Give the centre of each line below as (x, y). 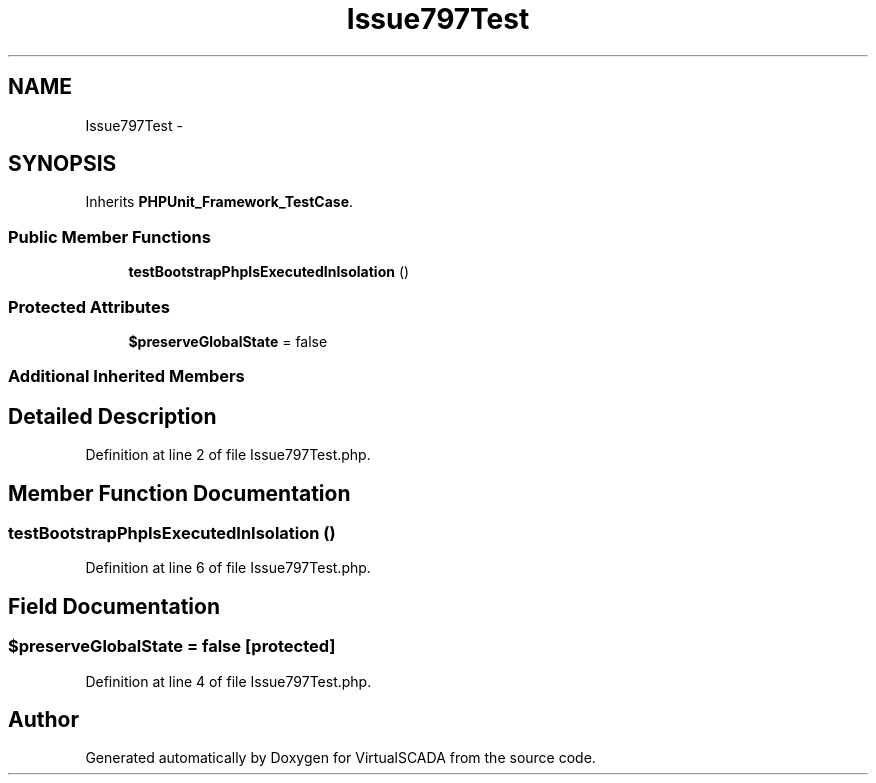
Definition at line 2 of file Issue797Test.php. (228, 455)
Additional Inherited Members (126, 376)
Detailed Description (112, 416)
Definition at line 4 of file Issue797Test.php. (228, 681)
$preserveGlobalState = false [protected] (172, 646)
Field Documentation (114, 606)
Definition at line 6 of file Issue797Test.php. (228, 568)
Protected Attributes (89, 306)
